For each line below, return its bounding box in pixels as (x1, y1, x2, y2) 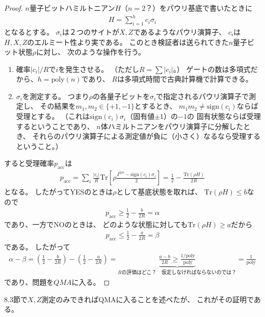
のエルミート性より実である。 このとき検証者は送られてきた (27, 36, 229, 47)
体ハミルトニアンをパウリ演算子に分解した (100, 120, 244, 131)
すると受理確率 (4, 158, 54, 168)
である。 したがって (4, 241, 70, 252)
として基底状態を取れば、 (116, 186, 202, 197)
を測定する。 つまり (22, 90, 89, 101)
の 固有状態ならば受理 (187, 111, 261, 121)
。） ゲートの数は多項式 (173, 63, 251, 74)
